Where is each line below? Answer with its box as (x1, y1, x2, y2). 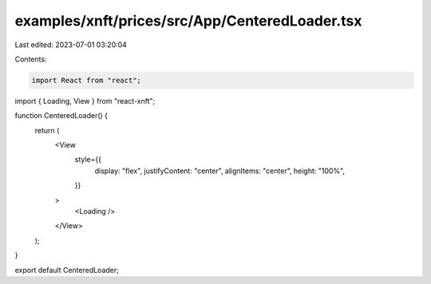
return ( (34, 125, 60, 135)
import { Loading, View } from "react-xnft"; (14, 96, 156, 105)
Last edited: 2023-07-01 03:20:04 (14, 40, 128, 49)
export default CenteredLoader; (14, 265, 119, 274)
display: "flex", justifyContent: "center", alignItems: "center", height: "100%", (94, 166, 346, 176)
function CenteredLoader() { (14, 111, 108, 120)
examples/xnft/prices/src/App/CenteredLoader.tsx (14, 12, 362, 30)
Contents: (14, 54, 47, 64)
